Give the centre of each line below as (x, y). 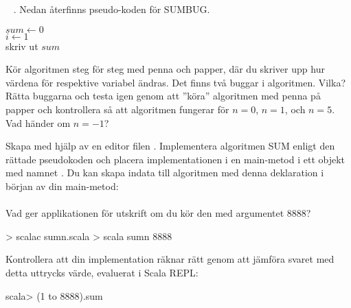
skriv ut (22, 46)
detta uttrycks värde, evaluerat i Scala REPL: (102, 272)
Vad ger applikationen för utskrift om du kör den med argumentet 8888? (158, 213)
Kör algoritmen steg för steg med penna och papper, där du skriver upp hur (165, 69)
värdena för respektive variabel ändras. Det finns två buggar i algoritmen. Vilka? (176, 82)
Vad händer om (38, 122)
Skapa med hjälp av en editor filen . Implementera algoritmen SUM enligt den (170, 146)
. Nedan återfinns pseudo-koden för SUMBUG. (112, 9)
